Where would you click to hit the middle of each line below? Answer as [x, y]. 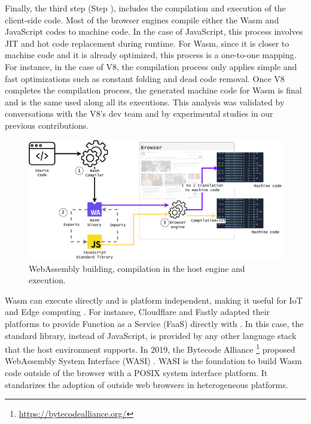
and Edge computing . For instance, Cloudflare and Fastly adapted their [138, 312]
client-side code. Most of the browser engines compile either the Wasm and [142, 19]
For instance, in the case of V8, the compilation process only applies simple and [151, 66]
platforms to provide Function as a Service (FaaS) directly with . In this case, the [154, 323]
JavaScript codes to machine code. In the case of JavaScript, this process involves [154, 31]
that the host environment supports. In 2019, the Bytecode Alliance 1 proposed [150, 348]
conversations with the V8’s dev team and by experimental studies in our [139, 113]
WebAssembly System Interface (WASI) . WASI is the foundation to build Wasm [153, 361]
